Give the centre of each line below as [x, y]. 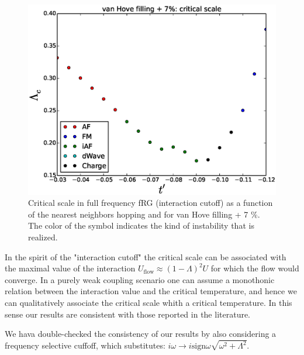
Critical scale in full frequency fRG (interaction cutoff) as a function [151, 203]
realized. [43, 237]
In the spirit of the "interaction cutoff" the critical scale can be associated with [146, 256]
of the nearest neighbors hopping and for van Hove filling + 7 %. [144, 214]
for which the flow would [255, 268]
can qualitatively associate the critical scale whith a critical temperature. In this [148, 302]
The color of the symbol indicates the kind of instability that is [141, 225]
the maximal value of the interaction [70, 268]
